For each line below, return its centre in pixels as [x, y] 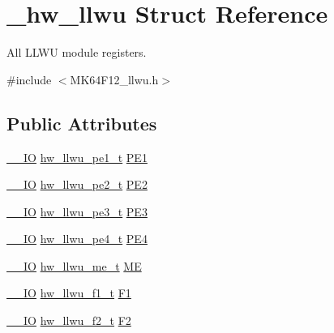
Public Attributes [82, 123]
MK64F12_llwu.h [114, 79]
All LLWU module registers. [77, 52]
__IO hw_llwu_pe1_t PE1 [77, 157]
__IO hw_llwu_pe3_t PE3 [77, 211]
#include [29, 79]
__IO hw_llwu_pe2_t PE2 [77, 184]
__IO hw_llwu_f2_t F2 [69, 320]
